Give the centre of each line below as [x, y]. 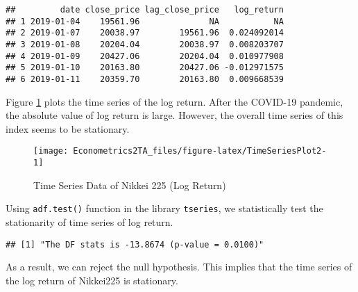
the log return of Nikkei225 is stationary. [92, 280]
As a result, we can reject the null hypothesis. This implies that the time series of [179, 267]
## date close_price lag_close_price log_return [145, 10]
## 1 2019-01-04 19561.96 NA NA [145, 21]
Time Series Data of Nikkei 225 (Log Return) [130, 185]
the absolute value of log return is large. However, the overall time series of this [174, 115]
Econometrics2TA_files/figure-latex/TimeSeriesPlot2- [200, 151]
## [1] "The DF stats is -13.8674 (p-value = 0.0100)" [135, 244]
